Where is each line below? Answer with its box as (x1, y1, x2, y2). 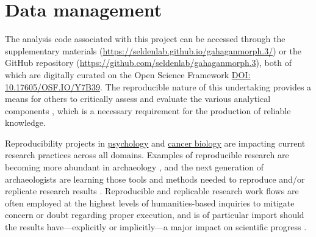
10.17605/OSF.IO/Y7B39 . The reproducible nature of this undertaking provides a (5, 80, 312, 93)
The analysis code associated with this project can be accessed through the (5, 32, 285, 45)
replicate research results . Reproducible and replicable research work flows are (5, 184, 299, 197)
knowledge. (5, 116, 46, 129)
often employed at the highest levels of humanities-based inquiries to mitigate (5, 196, 295, 209)
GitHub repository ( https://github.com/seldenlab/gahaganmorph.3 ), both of (5, 56, 292, 69)
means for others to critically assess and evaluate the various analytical (5, 92, 271, 105)
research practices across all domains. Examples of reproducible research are (5, 148, 289, 161)
